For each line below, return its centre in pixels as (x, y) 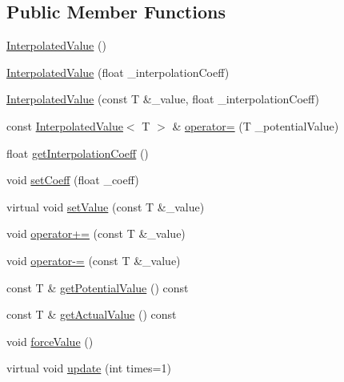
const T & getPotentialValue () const (98, 287)
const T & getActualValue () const (92, 314)
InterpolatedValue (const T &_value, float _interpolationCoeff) (163, 99)
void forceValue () (50, 341)
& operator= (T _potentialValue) (256, 125)
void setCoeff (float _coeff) (73, 180)
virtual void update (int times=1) (89, 368)
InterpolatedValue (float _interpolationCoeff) (118, 72)
